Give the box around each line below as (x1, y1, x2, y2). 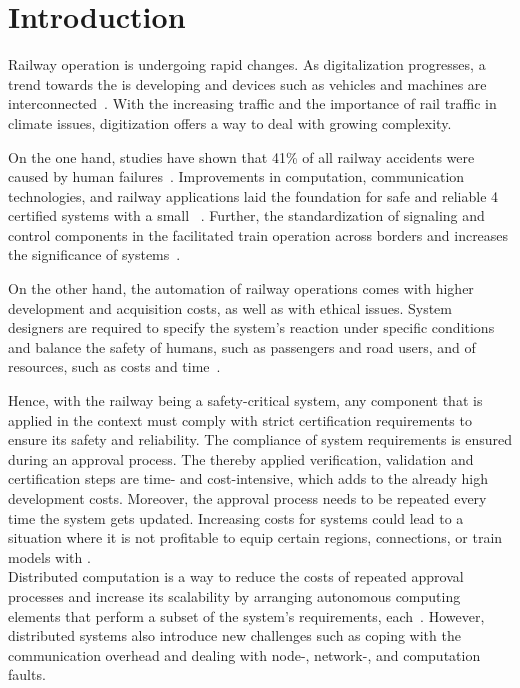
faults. (8, 664, 46, 685)
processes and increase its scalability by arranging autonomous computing (8, 585, 461, 606)
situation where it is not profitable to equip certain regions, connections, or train (8, 527, 503, 548)
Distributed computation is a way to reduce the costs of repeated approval (8, 566, 464, 587)
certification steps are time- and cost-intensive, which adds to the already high (8, 468, 488, 489)
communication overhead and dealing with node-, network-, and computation (8, 644, 481, 665)
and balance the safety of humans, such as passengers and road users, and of (8, 336, 476, 357)
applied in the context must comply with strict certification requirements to (8, 409, 472, 430)
